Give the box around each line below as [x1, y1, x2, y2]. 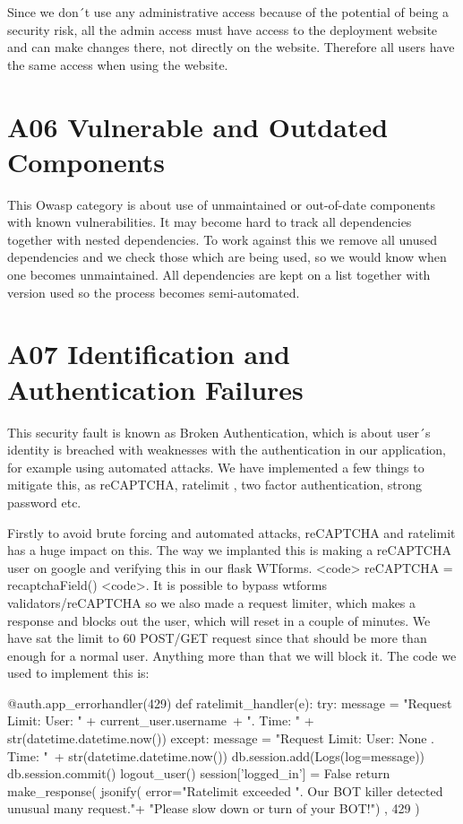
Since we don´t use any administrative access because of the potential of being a [7, 3, 450, 21]
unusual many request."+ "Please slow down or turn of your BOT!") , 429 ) [7, 799, 420, 818]
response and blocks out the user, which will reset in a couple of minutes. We [7, 611, 431, 629]
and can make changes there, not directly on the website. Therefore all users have [7, 38, 455, 56]
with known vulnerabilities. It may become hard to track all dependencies [7, 213, 412, 231]
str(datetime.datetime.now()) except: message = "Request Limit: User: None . [7, 729, 434, 748]
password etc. [7, 492, 81, 511]
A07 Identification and [7, 335, 291, 372]
